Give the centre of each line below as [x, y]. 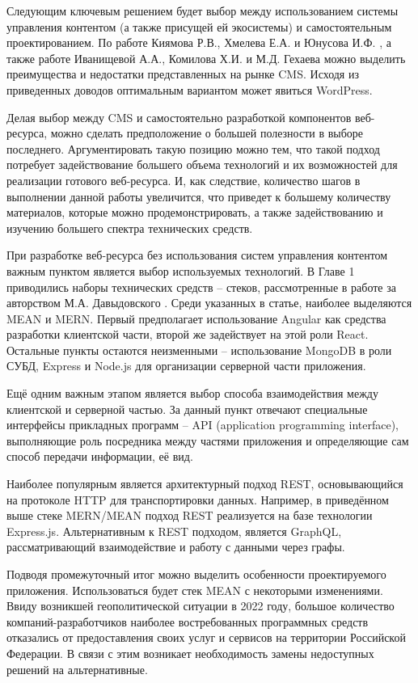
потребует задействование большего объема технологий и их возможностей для [202, 164]
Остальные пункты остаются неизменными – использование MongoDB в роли [199, 350]
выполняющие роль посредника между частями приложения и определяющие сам [208, 440]
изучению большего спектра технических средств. [130, 228]
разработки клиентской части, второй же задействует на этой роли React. [188, 334]
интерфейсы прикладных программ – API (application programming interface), [203, 425]
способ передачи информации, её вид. [100, 456]
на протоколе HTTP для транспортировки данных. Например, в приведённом [198, 499]
